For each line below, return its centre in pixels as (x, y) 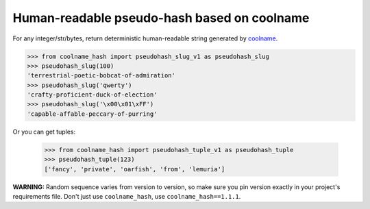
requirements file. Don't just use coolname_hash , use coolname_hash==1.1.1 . (127, 196)
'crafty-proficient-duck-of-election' (92, 95)
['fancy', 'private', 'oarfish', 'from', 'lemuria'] (135, 169)
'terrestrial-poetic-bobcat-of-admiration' (101, 76)
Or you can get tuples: (44, 132)
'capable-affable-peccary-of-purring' (92, 114)
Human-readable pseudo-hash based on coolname (161, 18)
